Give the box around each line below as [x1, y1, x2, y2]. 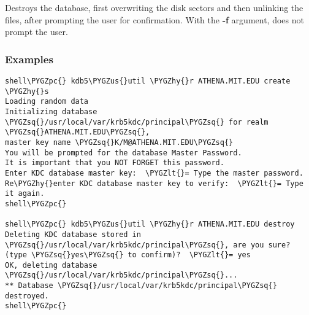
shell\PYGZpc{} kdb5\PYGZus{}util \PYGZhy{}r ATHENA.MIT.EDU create [5, 77, 291, 85]
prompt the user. [5, 25, 68, 38]
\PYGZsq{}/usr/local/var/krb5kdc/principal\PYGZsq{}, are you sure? [5, 240, 291, 249]
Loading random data [5, 97, 89, 106]
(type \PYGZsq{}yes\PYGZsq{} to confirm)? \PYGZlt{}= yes [5, 251, 251, 260]
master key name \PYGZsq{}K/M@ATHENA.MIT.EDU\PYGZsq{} [5, 138, 234, 147]
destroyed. [5, 291, 49, 300]
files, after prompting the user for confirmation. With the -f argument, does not [5, 13, 304, 26]
